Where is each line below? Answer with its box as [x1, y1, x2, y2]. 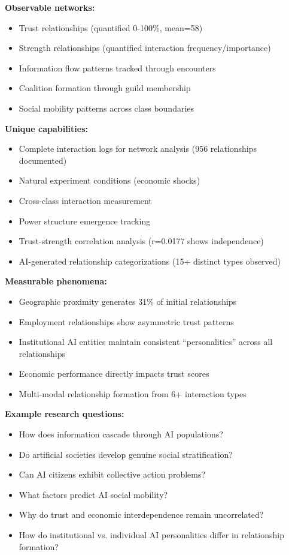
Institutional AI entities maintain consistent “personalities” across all [19, 335, 273, 348]
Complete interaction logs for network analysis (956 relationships [19, 142, 257, 155]
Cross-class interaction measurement [19, 194, 152, 206]
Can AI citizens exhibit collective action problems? [19, 468, 206, 481]
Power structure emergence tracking [19, 214, 151, 227]
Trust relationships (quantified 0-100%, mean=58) [19, 21, 203, 34]
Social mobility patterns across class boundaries [19, 101, 194, 114]
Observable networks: [5, 1, 95, 13]
